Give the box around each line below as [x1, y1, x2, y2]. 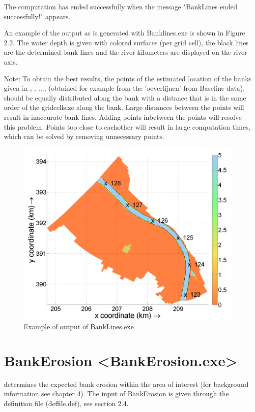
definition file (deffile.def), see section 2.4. [4, 398, 129, 409]
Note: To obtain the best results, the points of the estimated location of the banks [4, 73, 252, 83]
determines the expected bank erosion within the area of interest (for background [4, 378, 249, 389]
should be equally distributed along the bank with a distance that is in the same [4, 92, 246, 103]
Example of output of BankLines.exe [24, 321, 134, 332]
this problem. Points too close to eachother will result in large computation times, [4, 121, 251, 132]
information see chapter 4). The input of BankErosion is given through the [4, 388, 229, 399]
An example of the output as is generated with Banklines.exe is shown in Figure [4, 28, 245, 38]
